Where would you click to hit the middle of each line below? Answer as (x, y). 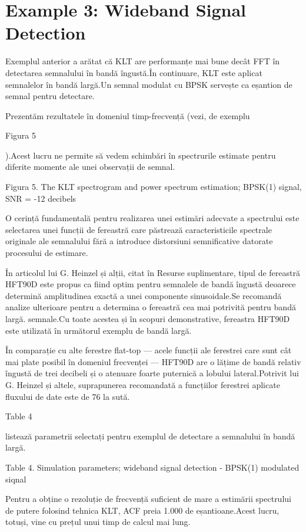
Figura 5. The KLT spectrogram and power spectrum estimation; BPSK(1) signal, (154, 187)
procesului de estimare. (47, 253)
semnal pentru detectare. (50, 96)
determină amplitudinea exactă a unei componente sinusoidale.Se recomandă (144, 295)
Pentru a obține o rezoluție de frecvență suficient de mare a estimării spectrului (148, 499)
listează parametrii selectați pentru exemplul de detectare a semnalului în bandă (150, 436)
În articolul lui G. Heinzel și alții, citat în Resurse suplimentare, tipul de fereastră (153, 272)
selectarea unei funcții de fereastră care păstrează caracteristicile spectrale (139, 229)
